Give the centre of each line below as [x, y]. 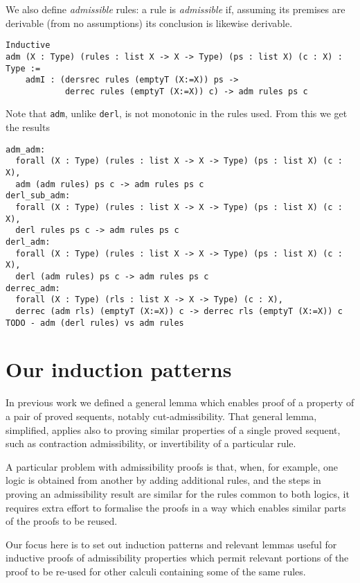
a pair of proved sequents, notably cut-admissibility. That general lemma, [161, 416]
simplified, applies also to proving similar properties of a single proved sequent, [173, 429]
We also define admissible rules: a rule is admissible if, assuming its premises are [175, 9]
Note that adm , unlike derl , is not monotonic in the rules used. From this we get [177, 113]
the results [28, 127]
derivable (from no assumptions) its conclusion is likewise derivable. [149, 23]
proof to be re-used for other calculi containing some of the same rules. [156, 571]
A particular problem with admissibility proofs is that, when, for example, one [172, 466]
